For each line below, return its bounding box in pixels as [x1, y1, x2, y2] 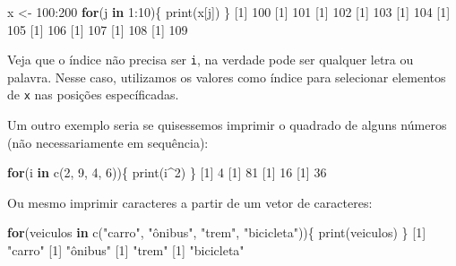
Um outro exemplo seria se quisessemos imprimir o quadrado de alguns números [7, 116, 447, 134]
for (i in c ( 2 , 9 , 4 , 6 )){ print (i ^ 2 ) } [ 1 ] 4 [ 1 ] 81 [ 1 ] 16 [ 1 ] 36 [7, 163, 327, 182]
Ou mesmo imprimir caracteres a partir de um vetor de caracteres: [7, 193, 373, 211]
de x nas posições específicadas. [7, 85, 179, 104]
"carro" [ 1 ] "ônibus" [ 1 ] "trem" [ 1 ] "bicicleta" [7, 241, 245, 260]
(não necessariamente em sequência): [7, 133, 209, 151]
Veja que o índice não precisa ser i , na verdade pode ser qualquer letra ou [7, 50, 414, 69]
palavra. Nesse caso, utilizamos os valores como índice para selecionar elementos [7, 67, 446, 86]
